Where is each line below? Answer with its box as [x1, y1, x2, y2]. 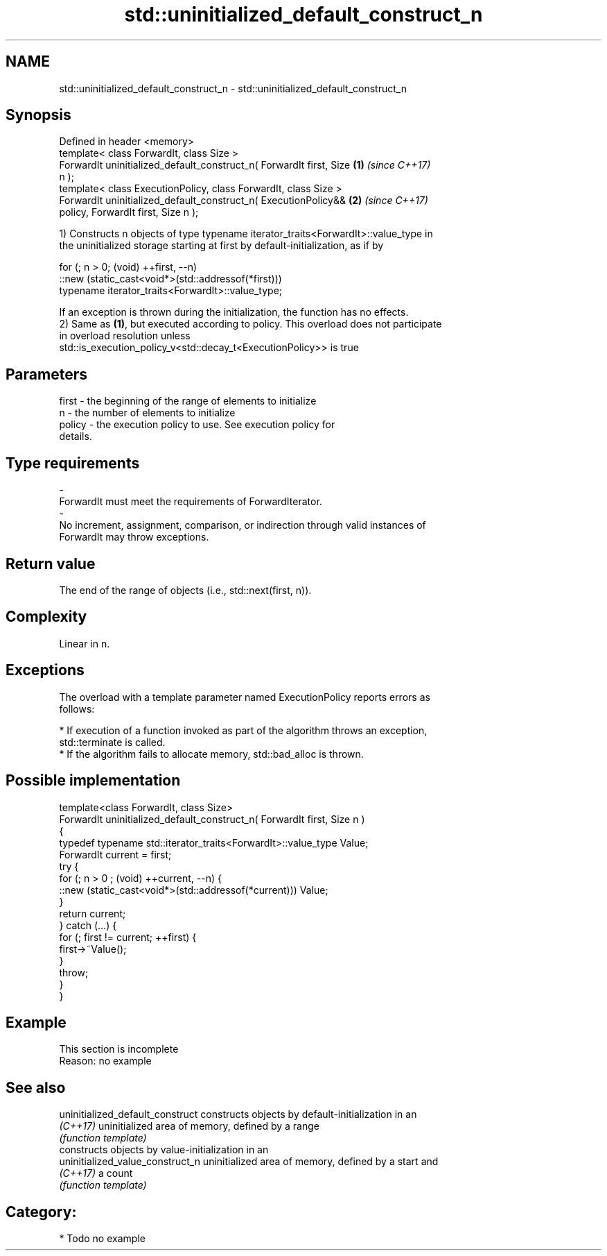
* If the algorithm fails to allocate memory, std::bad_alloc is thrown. [59, 747, 364, 760]
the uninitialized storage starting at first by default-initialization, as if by [59, 239, 384, 252]
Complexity [6, 608, 87, 626]
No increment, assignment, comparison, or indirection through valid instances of [59, 519, 426, 532]
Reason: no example [59, 1055, 152, 1067]
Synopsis [6, 106, 71, 124]
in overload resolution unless [59, 330, 191, 342]
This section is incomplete [59, 1043, 179, 1055]
